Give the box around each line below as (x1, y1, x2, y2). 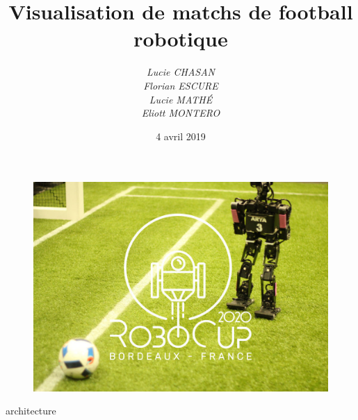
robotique (133, 24, 228, 53)
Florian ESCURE (143, 78, 218, 92)
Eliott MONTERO (141, 106, 220, 120)
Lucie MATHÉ (149, 92, 213, 106)
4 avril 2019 (156, 128, 206, 143)
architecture (6, 403, 56, 418)
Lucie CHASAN (147, 65, 215, 79)
